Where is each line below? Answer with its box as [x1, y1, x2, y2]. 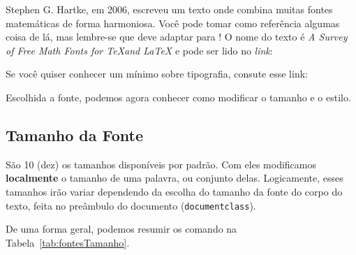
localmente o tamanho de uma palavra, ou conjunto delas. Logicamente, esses [6, 170, 343, 185]
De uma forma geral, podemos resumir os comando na [6, 221, 237, 236]
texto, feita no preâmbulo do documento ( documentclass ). [6, 198, 256, 212]
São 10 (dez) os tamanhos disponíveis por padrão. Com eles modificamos [6, 156, 317, 171]
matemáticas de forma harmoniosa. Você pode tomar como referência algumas [6, 15, 340, 30]
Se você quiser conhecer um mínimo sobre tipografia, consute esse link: [6, 66, 308, 81]
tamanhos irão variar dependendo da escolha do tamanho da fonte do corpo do [6, 184, 343, 198]
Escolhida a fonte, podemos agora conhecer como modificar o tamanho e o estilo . [6, 89, 351, 104]
